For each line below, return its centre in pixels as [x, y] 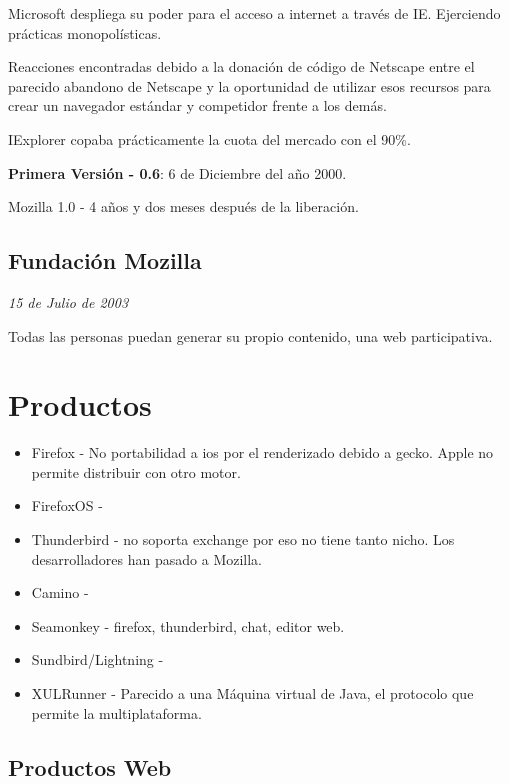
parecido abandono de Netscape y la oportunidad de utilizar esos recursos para [249, 85]
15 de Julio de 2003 [68, 301]
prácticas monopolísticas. [85, 32]
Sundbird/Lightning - [97, 659]
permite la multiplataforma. [116, 712]
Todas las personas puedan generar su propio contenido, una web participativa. [250, 335]
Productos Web [90, 766]
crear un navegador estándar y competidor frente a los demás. [197, 105]
